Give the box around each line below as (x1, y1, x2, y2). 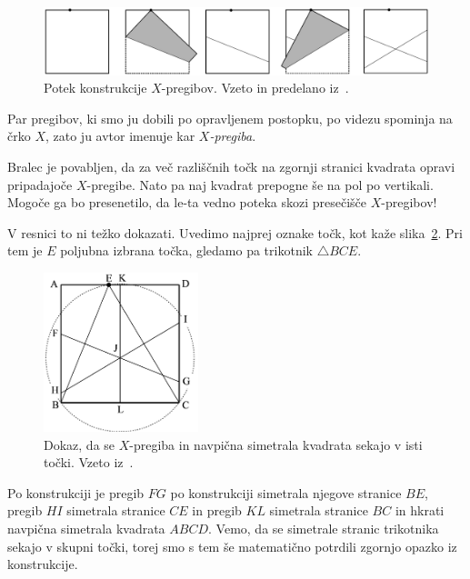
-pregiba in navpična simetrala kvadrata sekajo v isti (129, 434, 423, 454)
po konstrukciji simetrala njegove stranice (170, 483, 402, 502)
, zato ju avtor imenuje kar (45, 126, 195, 145)
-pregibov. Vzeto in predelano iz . (161, 78, 349, 97)
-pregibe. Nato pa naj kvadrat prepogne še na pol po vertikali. (86, 175, 434, 194)
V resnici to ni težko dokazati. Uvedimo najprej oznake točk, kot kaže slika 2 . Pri (7, 223, 463, 242)
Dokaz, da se (44, 434, 115, 454)
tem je (7, 241, 43, 260)
